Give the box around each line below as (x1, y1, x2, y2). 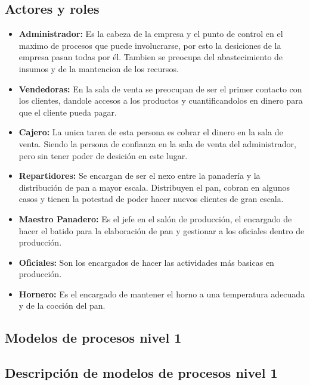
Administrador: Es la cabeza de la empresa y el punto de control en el (18, 27, 283, 40)
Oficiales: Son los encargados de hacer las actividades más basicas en (18, 256, 274, 268)
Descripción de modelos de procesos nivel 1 (5, 364, 278, 382)
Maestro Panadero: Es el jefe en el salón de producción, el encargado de (18, 212, 292, 225)
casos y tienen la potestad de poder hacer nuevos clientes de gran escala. (18, 192, 284, 205)
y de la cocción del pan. (18, 299, 106, 312)
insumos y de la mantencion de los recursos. (18, 62, 179, 74)
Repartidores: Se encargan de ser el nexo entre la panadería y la (18, 169, 261, 182)
